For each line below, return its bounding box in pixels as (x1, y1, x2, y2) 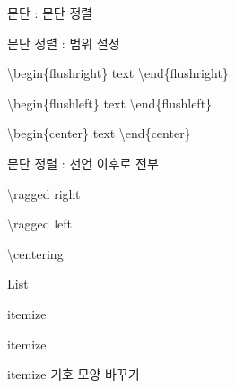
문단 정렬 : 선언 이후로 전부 (7, 153, 159, 172)
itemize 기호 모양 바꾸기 (7, 365, 140, 384)
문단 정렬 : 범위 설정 (7, 33, 120, 52)
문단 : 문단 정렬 (7, 4, 93, 22)
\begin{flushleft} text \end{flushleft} (7, 93, 213, 112)
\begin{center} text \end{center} (7, 124, 191, 142)
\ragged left (7, 214, 72, 233)
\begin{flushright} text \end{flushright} (7, 64, 229, 82)
